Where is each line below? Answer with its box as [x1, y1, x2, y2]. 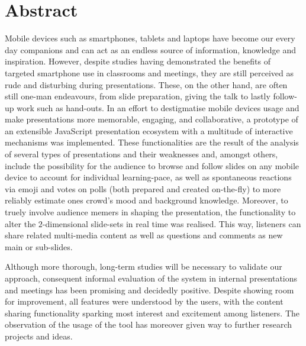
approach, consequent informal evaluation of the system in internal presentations [5, 272, 298, 284]
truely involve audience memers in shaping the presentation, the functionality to [5, 206, 296, 218]
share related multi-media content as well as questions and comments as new [5, 229, 283, 241]
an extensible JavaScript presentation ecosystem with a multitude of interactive [5, 124, 293, 137]
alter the [5, 217, 36, 229]
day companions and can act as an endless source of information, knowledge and [5, 43, 297, 56]
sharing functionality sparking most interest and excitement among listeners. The [5, 306, 300, 319]
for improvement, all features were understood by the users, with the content [5, 295, 284, 308]
